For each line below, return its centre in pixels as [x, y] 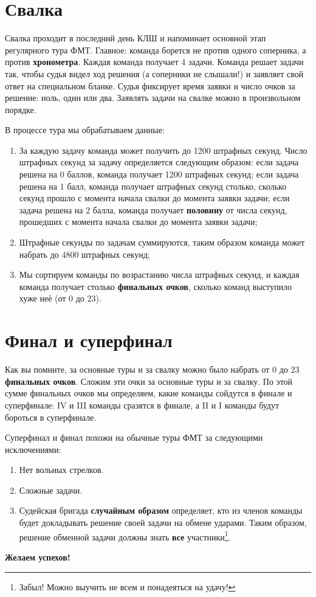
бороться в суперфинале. [51, 417]
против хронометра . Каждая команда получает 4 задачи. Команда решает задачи [154, 62]
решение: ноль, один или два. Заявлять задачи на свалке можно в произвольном [153, 98]
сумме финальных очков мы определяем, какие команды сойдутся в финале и [149, 393]
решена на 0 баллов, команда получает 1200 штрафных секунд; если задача [159, 174]
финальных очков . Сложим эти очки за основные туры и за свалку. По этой [149, 381]
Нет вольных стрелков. [61, 470]
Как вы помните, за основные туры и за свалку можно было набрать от [137, 369]
